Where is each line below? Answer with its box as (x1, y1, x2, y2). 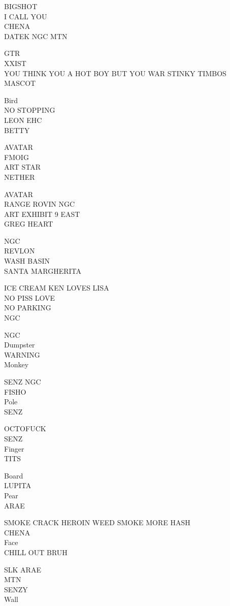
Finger (4, 443, 24, 454)
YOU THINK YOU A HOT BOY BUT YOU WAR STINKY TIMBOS (4, 68, 226, 78)
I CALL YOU (4, 11, 47, 21)
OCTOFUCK (4, 423, 46, 434)
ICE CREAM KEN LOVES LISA (4, 282, 109, 293)
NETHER (4, 171, 35, 182)
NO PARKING (4, 302, 51, 313)
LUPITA (4, 480, 31, 491)
